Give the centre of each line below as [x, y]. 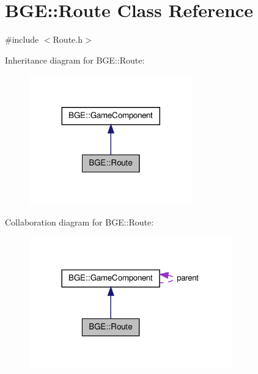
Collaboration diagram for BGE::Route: [79, 222]
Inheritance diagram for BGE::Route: [75, 60]
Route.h [68, 39]
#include [22, 39]
